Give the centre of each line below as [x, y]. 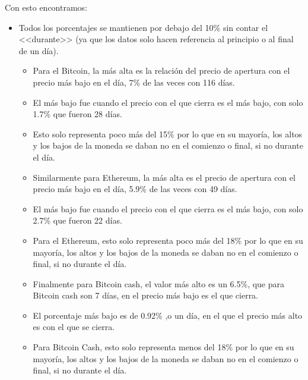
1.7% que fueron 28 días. [77, 114]
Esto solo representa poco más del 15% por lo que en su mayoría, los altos [168, 134]
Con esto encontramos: [46, 7]
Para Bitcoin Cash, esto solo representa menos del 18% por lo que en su [163, 347]
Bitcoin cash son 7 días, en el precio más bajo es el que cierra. [146, 295]
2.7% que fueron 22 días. [77, 220]
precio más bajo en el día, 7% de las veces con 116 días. [134, 82]
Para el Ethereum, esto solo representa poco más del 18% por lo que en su [168, 240]
